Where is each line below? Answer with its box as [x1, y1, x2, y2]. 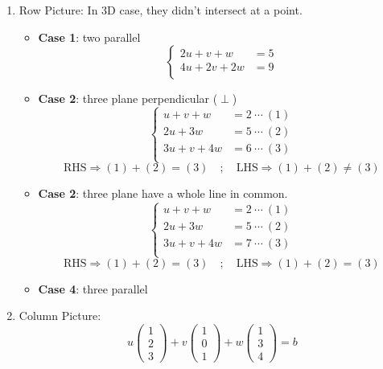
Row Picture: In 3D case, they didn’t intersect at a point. [19, 2, 303, 18]
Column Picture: [19, 307, 101, 324]
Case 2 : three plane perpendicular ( [38, 90, 218, 107]
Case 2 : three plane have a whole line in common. [38, 185, 288, 202]
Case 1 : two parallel [38, 28, 141, 45]
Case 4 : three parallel [38, 280, 148, 297]
